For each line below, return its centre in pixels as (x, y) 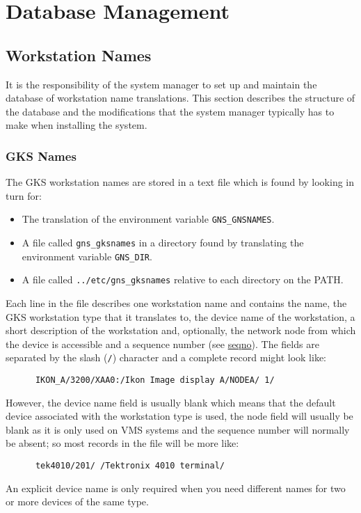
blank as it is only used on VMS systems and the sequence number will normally (178, 429)
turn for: (24, 195)
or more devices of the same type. (77, 502)
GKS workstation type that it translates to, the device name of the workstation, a (180, 316)
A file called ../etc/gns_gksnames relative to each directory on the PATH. (183, 279)
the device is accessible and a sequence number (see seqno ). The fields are (162, 344)
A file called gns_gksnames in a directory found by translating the (163, 243)
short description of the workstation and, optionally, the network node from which (181, 330)
